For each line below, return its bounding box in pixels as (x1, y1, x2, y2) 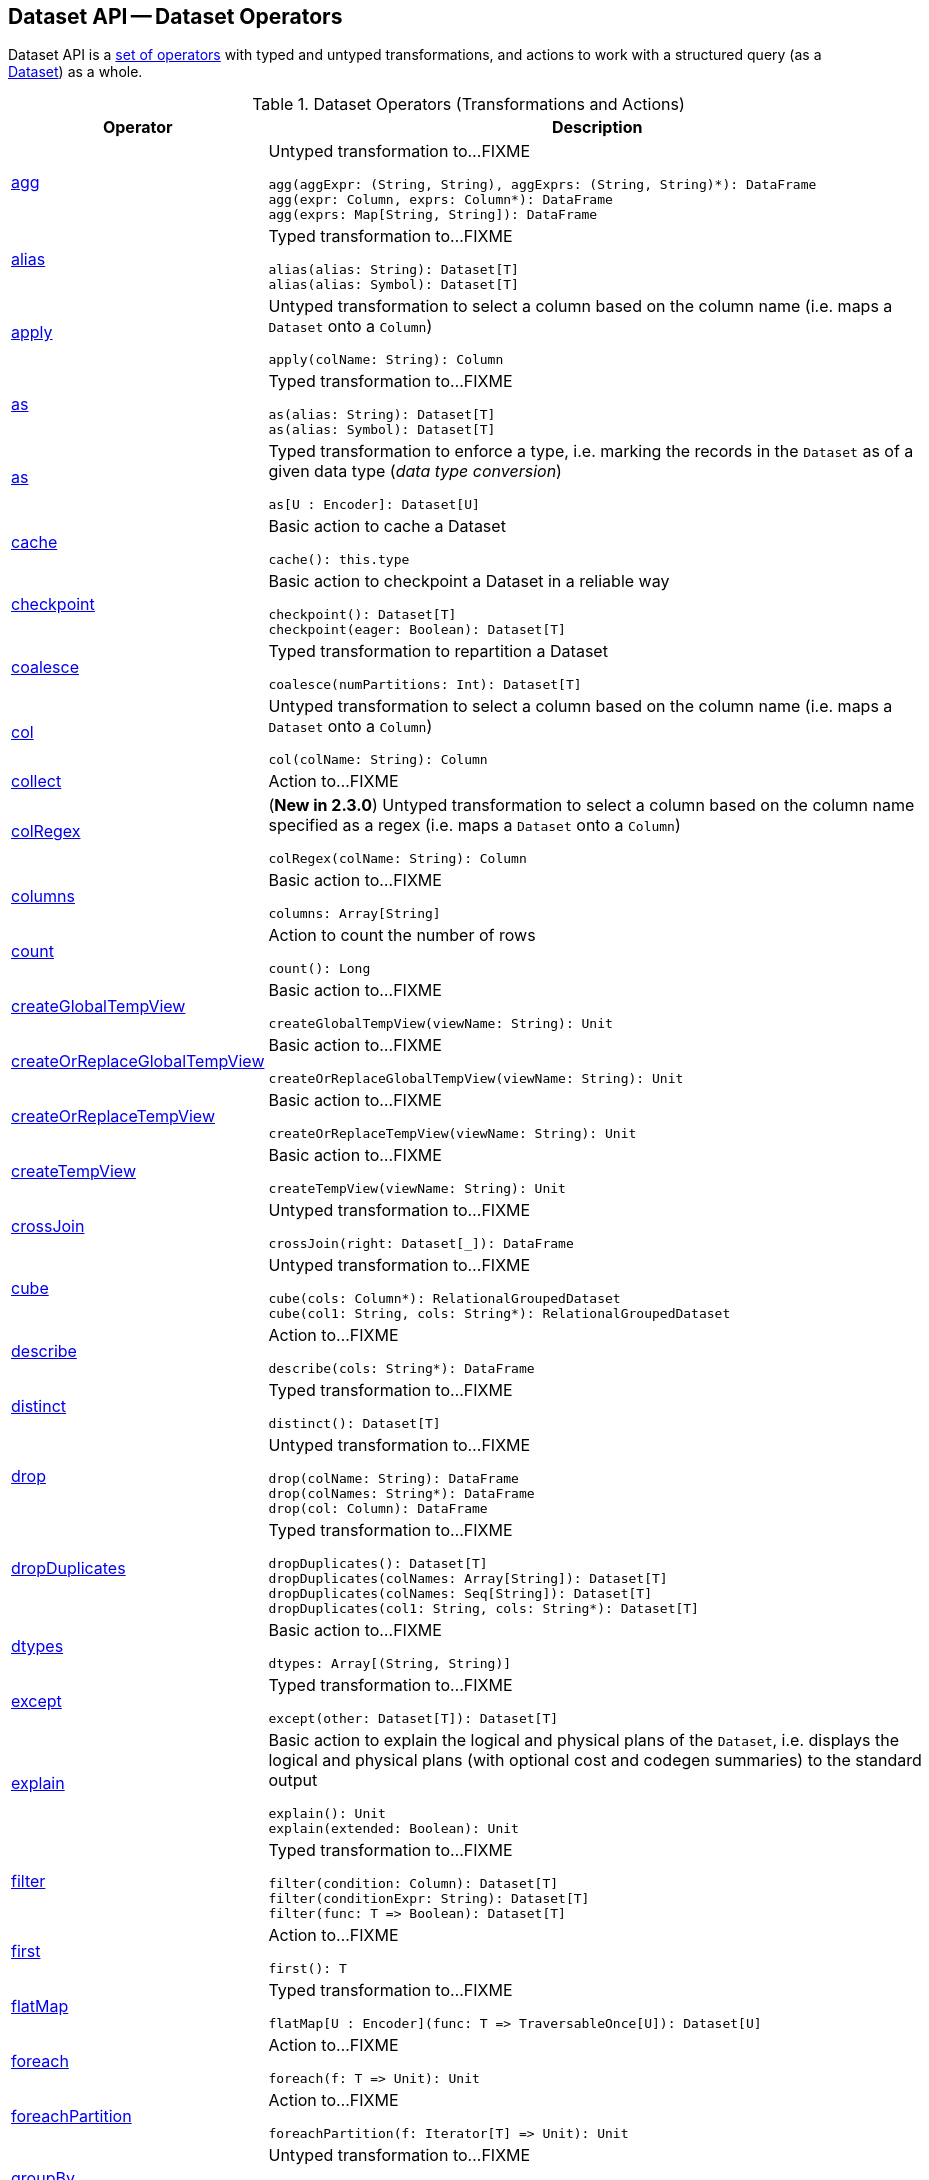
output (268, 1770, 318, 1791)
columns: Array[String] (268, 906, 441, 922)
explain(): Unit (268, 1806, 386, 1822)
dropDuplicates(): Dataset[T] (268, 1556, 488, 1572)
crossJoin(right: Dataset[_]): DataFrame (268, 1236, 574, 1252)
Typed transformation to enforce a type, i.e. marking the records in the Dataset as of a (268, 441, 914, 462)
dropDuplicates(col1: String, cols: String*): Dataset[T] (268, 1601, 699, 1617)
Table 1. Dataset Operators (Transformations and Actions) (252, 94, 685, 115)
